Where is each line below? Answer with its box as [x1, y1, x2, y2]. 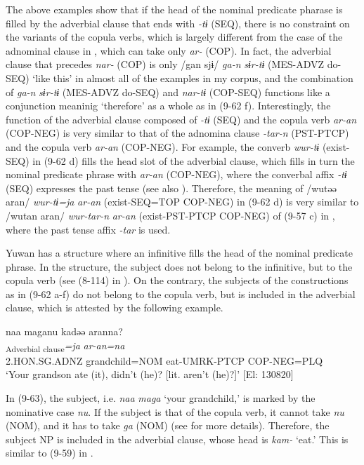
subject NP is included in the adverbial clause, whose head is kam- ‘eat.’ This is [6, 431, 349, 446]
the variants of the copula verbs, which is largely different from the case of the [6, 29, 343, 44]
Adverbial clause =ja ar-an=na [6, 337, 125, 354]
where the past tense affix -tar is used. [6, 222, 171, 236]
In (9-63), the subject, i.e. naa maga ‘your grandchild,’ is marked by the [6, 390, 316, 405]
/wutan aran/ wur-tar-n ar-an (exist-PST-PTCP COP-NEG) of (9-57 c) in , [6, 208, 335, 222]
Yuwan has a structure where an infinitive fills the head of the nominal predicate [6, 245, 353, 260]
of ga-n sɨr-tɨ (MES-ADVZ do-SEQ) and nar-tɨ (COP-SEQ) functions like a [6, 84, 330, 99]
